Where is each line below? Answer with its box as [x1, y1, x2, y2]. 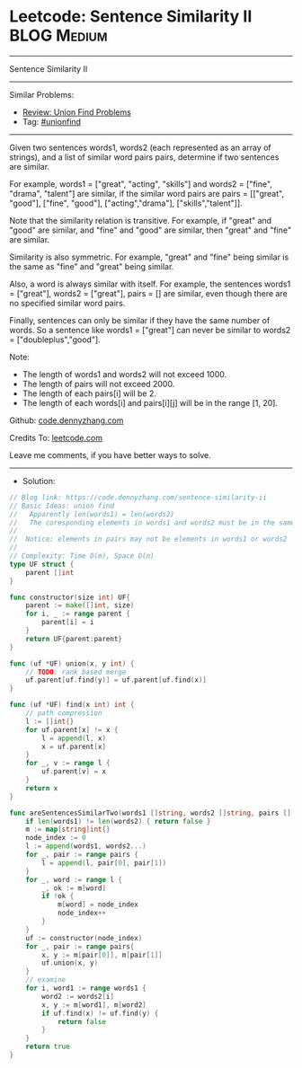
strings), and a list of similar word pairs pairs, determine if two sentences [9, 151, 280, 163]
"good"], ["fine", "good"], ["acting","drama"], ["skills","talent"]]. [9, 198, 243, 208]
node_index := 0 [25, 834, 87, 843]
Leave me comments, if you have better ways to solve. [9, 449, 211, 460]
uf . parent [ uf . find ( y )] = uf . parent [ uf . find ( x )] [25, 675, 207, 684]
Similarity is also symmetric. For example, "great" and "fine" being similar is [9, 252, 289, 262]
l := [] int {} [25, 717, 75, 726]
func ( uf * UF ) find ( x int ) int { [9, 701, 135, 710]
